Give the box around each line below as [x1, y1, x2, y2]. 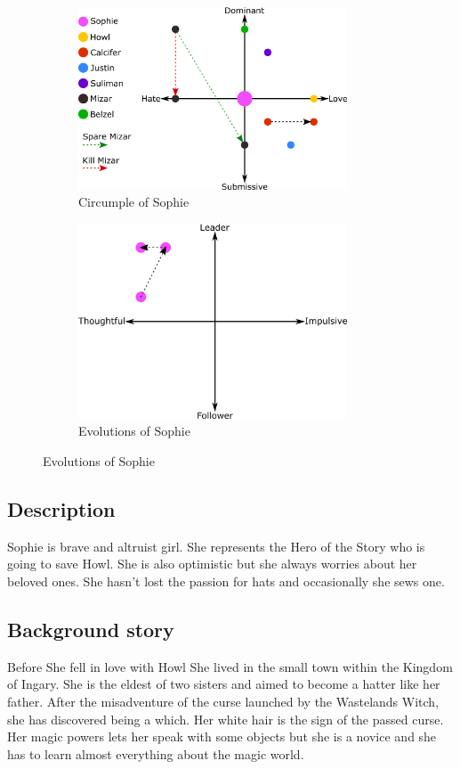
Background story [7, 616, 174, 643]
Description [7, 495, 116, 523]
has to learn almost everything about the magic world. [7, 744, 304, 763]
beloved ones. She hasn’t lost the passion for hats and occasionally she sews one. [7, 572, 445, 591]
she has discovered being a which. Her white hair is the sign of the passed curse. [7, 709, 444, 728]
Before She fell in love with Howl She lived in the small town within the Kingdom [7, 657, 453, 675]
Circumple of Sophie [78, 192, 190, 211]
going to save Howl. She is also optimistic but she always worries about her [7, 554, 417, 573]
